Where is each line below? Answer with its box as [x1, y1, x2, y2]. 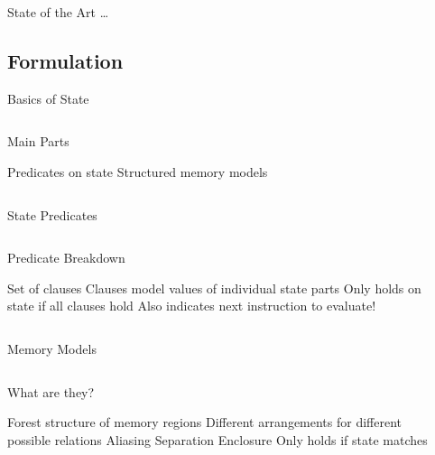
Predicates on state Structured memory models [7, 162, 268, 181]
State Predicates [7, 205, 97, 224]
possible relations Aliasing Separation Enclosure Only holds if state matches [7, 430, 428, 449]
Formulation [7, 46, 124, 74]
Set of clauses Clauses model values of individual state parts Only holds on [7, 278, 421, 297]
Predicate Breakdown [7, 248, 125, 267]
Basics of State [7, 88, 89, 107]
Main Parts [7, 132, 69, 151]
